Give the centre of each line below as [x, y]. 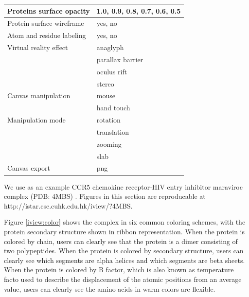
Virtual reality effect [38, 47]
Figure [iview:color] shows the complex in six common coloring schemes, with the [125, 222]
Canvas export [29, 168]
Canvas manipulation [39, 96]
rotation [108, 120]
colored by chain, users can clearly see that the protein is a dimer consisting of [121, 241]
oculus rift [112, 71]
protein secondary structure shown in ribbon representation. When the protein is [124, 231]
